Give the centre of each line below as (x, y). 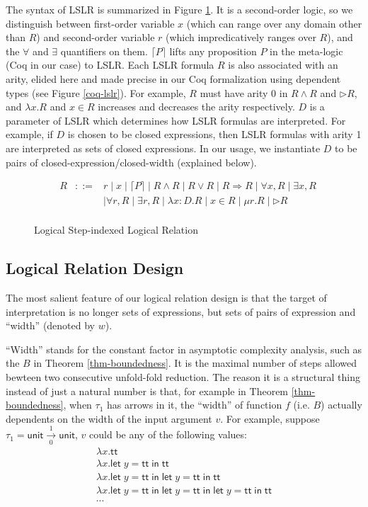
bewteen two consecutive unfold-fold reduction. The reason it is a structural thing (183, 376)
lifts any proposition (213, 51)
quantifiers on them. (104, 51)
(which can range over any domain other (274, 23)
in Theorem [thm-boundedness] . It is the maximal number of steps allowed (195, 363)
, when (77, 405)
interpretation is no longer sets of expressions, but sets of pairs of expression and (181, 311)
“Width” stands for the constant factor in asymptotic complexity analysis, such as (184, 349)
